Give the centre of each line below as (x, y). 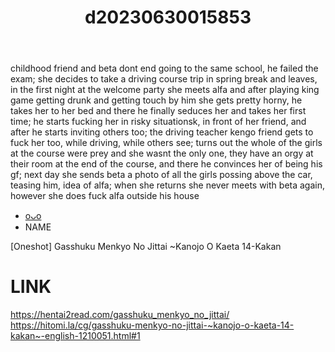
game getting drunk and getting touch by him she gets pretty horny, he (156, 100)
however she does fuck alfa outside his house (105, 196)
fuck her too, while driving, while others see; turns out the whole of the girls (166, 143)
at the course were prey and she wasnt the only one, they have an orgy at (162, 153)
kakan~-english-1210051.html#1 (75, 336)
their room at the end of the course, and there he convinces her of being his (166, 164)
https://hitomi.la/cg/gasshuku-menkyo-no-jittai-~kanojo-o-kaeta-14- (152, 325)
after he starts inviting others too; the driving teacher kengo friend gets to (162, 132)
